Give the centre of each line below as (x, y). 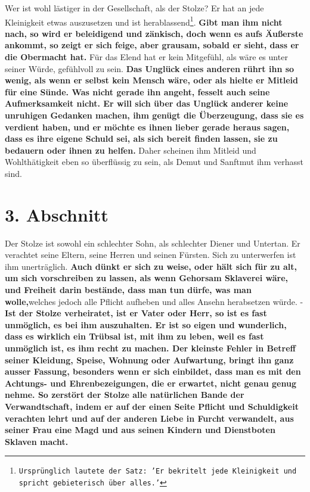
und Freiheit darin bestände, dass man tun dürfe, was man (128, 290)
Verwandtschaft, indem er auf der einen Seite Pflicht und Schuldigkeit (152, 406)
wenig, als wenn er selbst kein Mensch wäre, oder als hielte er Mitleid (151, 80)
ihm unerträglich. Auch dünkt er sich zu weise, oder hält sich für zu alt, (151, 266)
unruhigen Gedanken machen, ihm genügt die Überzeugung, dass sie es (154, 115)
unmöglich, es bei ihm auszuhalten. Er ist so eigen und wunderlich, (146, 324)
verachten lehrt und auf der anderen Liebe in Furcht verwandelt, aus (149, 418)
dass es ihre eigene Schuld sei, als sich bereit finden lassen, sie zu (141, 138)
